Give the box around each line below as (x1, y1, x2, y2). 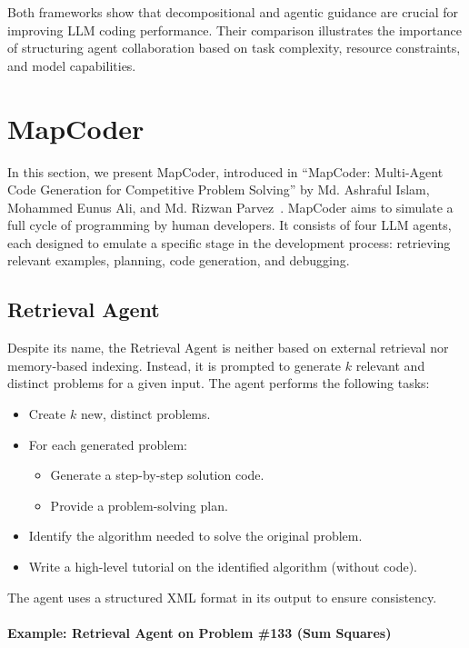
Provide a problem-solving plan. (50, 495, 228, 514)
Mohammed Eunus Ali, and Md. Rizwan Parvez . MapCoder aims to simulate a (7, 197, 454, 216)
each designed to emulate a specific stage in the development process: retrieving (7, 233, 451, 252)
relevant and (355, 355, 425, 374)
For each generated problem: (28, 434, 187, 454)
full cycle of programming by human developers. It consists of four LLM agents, (7, 215, 452, 234)
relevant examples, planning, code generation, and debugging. (7, 251, 350, 270)
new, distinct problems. (80, 404, 211, 424)
